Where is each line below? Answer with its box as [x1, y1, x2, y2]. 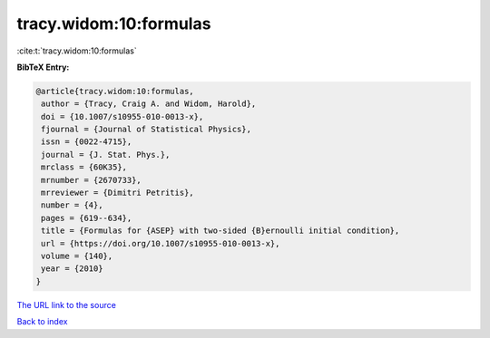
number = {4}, [41, 200, 103, 210]
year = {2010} [41, 264, 103, 274]
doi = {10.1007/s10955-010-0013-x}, [41, 111, 204, 121]
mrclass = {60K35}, [41, 162, 127, 172]
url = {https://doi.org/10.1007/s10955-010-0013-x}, [41, 238, 280, 248]
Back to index [16, 316, 68, 327]
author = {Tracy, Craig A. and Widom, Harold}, [41, 99, 257, 109]
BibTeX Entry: [16, 62, 70, 72]
